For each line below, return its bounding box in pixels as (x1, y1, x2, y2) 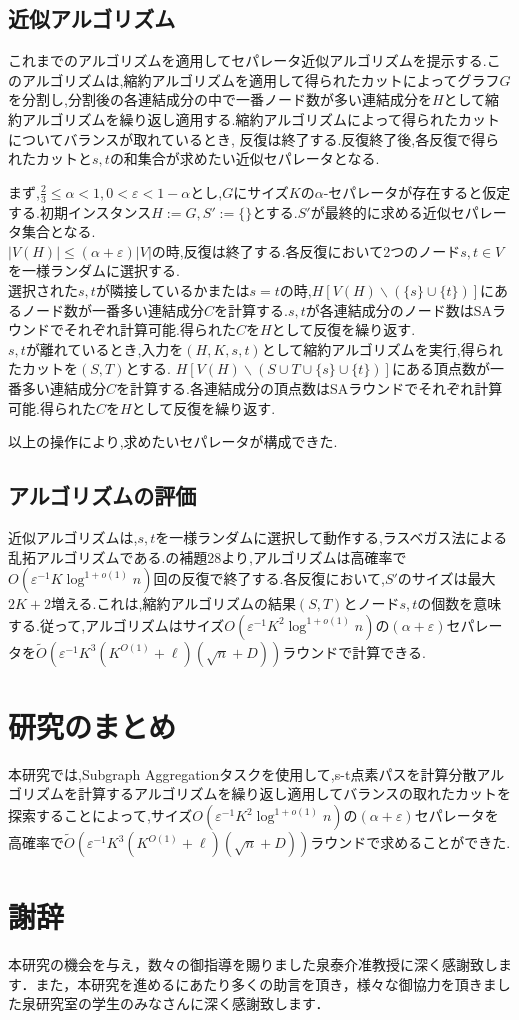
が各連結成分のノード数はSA (305, 299, 493, 320)
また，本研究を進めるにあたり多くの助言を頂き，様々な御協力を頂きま (35, 973, 497, 994)
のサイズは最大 (397, 568, 496, 589)
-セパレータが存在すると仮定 (323, 181, 511, 202)
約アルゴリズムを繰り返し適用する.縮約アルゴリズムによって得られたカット (8, 108, 500, 129)
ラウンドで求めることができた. (310, 832, 511, 853)
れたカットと (8, 148, 92, 169)
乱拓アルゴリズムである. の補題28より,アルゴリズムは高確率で (8, 546, 407, 567)
